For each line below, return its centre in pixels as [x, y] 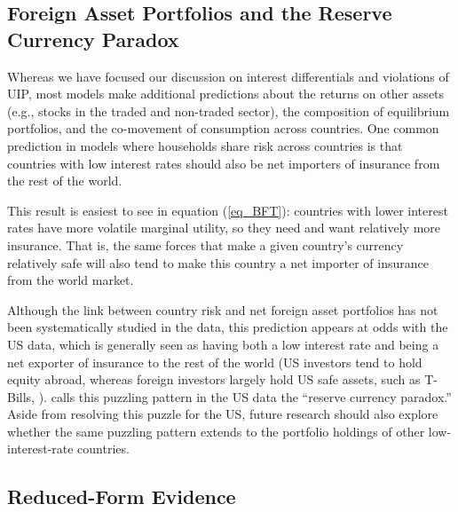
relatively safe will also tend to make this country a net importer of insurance [218, 262]
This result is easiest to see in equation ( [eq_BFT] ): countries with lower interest [228, 210]
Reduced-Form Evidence [122, 496]
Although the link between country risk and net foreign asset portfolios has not [223, 309]
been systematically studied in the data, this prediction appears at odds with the [228, 327]
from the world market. [71, 280]
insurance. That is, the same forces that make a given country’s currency [205, 244]
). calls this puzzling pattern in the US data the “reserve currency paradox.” [245, 396]
